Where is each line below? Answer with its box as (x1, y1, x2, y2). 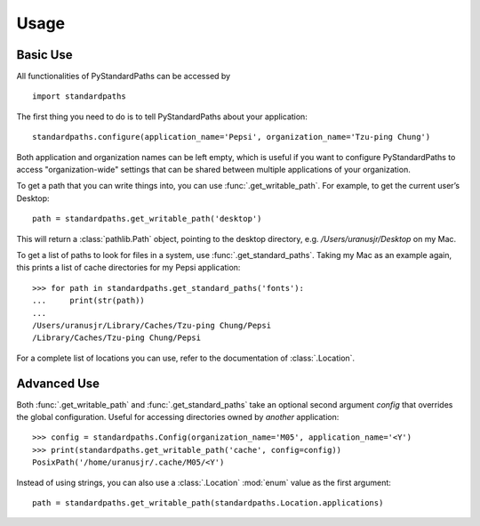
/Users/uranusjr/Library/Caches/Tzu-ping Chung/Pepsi (32, 320, 271, 330)
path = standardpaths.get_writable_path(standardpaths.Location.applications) (32, 498, 384, 507)
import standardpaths (32, 92, 126, 101)
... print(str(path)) (32, 295, 146, 306)
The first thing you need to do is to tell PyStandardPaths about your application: (16, 111, 308, 122)
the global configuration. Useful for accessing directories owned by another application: (16, 412, 340, 422)
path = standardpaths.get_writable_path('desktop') (32, 214, 262, 224)
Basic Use (16, 47, 73, 62)
